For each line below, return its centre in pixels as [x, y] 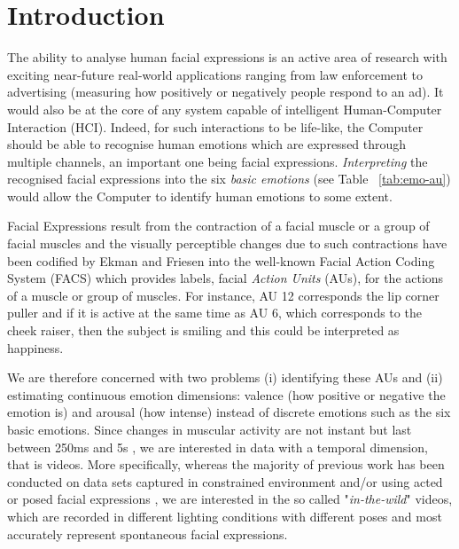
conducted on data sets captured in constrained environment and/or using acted [225, 481]
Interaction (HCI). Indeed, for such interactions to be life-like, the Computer [215, 126]
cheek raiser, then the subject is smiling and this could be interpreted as [203, 330]
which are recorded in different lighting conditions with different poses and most [225, 516]
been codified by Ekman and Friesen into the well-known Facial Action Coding [221, 260]
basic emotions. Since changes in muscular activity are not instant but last [210, 429]
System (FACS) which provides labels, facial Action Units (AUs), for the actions [226, 278]
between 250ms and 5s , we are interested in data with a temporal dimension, [218, 447]
